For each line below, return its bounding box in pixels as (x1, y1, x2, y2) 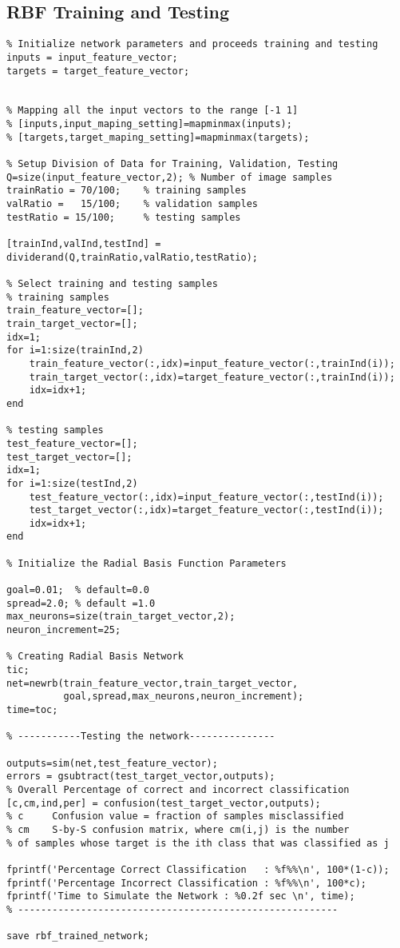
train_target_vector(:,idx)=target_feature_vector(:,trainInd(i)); (29, 371, 395, 383)
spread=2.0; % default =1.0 (6, 597, 156, 609)
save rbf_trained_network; (6, 930, 149, 942)
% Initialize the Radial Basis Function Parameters (6, 557, 287, 569)
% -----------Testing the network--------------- (6, 731, 275, 743)
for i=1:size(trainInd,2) (6, 345, 144, 356)
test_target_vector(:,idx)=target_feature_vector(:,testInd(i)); (29, 504, 384, 516)
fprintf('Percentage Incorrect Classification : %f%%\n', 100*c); (6, 877, 367, 889)
